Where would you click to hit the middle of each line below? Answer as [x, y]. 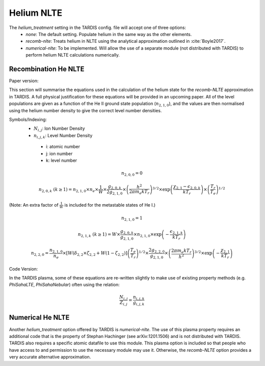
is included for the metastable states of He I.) [110, 205]
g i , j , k [139, 304]
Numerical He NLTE [39, 318]
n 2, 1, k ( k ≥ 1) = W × [99, 235]
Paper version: [24, 81]
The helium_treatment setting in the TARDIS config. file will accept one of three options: [98, 28]
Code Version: [24, 269]
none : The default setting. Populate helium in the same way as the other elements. [109, 34]
